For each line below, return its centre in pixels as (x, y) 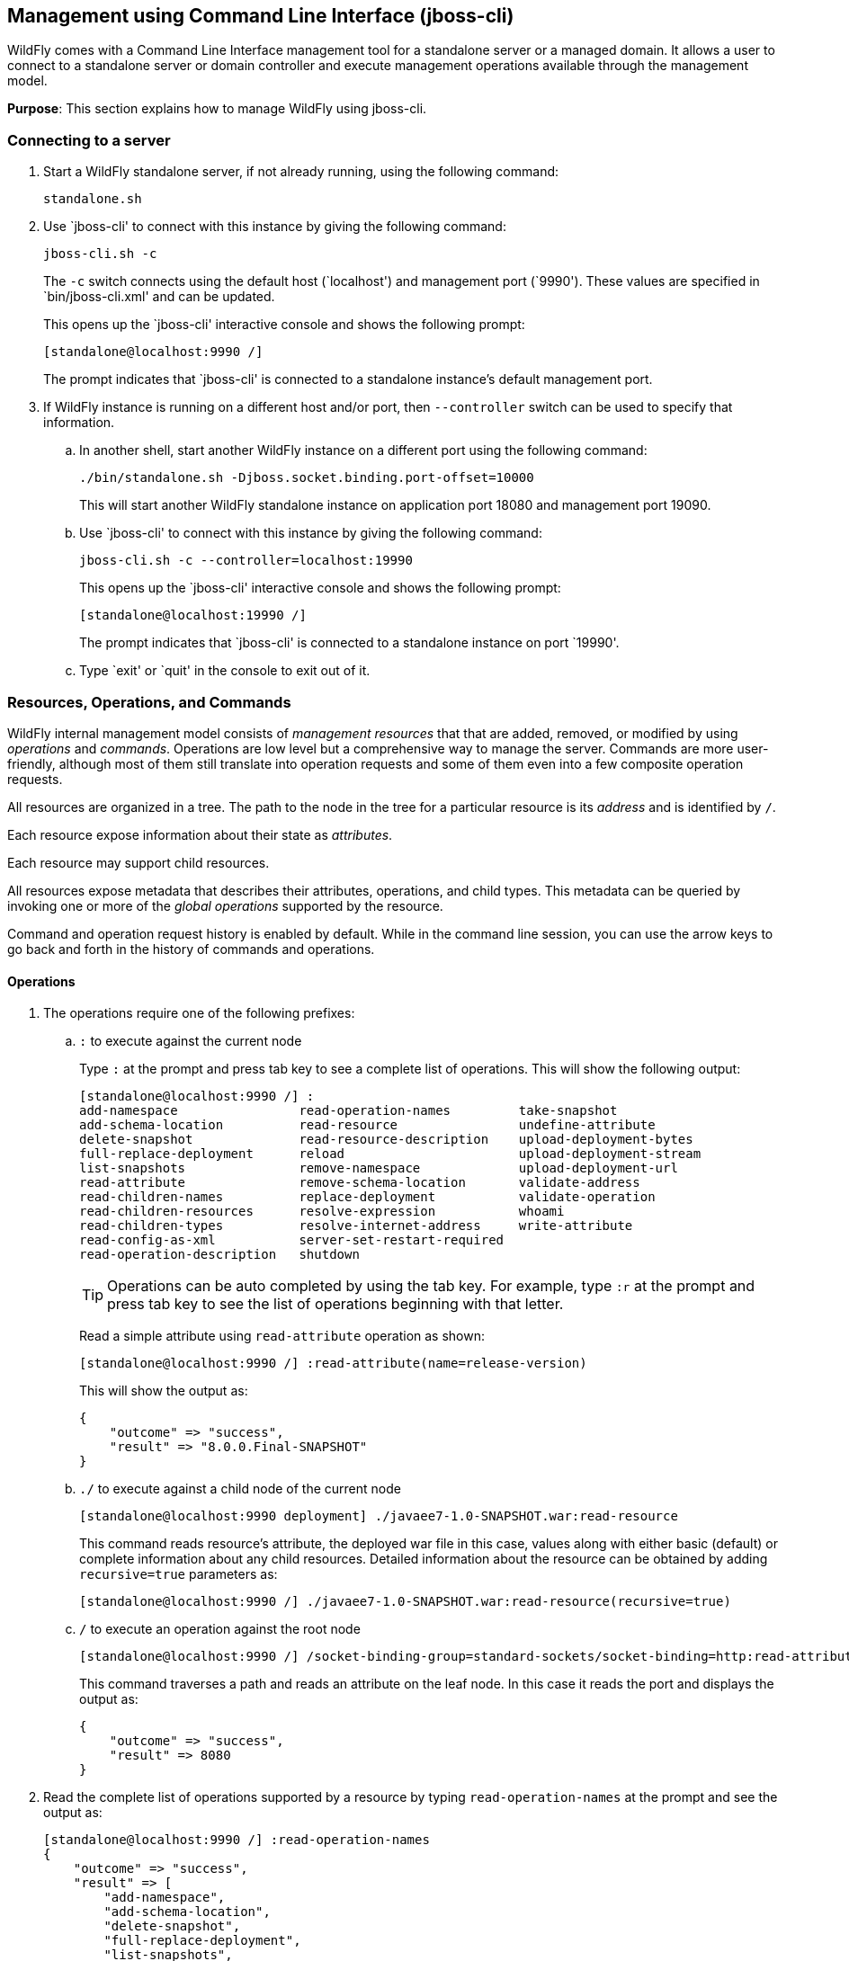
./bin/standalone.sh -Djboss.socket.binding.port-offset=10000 (307, 478)
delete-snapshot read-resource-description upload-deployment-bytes (386, 1140)
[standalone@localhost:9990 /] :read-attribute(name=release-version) (333, 1364)
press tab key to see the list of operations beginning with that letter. (335, 1304)
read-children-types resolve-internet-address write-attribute (356, 1226)
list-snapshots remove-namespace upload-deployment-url (379, 1168)
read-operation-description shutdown (219, 1255)
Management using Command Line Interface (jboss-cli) (261, 16)
